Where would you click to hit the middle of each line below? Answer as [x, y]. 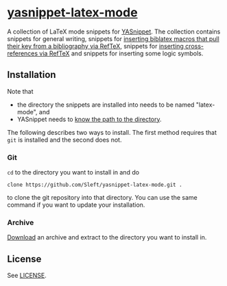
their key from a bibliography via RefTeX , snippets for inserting [95, 46]
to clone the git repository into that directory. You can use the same [102, 198]
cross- [194, 46]
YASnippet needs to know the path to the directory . [89, 119]
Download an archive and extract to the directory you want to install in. [107, 237]
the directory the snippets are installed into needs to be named [106, 105]
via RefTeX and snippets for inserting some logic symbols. [121, 53]
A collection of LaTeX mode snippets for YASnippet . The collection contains [114, 31]
